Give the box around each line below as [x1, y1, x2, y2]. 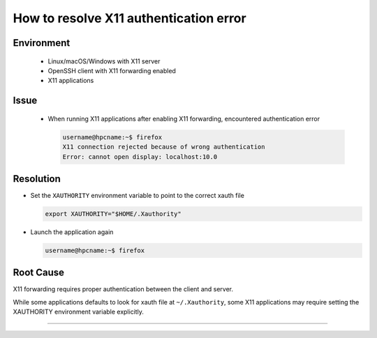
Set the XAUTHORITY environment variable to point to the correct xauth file [30, 192, 244, 200]
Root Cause [13, 267, 65, 279]
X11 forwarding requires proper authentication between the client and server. [13, 285, 234, 293]
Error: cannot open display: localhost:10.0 [62, 153, 218, 160]
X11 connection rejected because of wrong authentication [62, 143, 265, 151]
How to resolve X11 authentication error [13, 10, 247, 26]
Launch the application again [30, 227, 114, 236]
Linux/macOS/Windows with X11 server [47, 56, 161, 66]
